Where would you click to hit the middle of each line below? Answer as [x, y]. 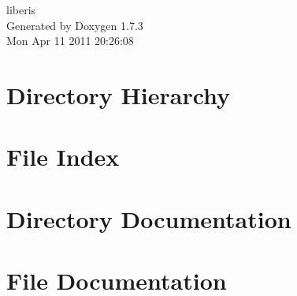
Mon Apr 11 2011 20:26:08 [70, 41]
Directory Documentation [149, 218]
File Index [63, 157]
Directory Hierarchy [119, 94]
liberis [21, 9]
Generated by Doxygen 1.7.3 [75, 25]
